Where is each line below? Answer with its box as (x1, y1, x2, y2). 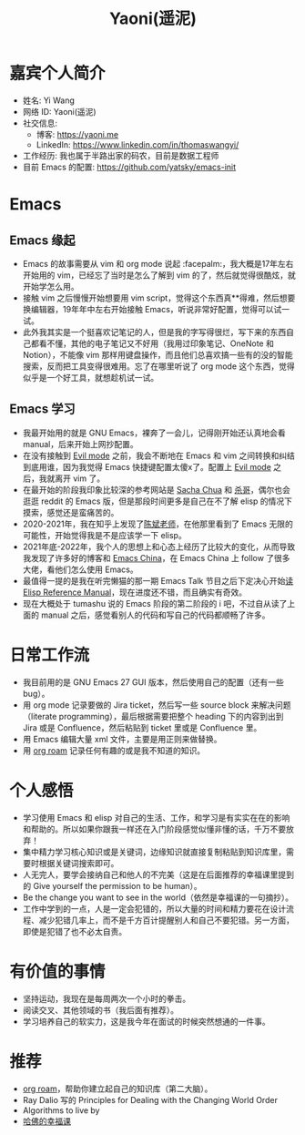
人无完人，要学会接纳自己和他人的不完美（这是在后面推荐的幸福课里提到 (22, 869, 294, 880)
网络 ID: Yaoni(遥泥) (22, 106, 97, 117)
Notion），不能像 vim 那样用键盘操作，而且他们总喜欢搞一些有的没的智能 (22, 349, 293, 360)
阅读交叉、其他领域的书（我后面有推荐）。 (22, 1004, 179, 1016)
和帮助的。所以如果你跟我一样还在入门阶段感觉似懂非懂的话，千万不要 (22, 823, 287, 834)
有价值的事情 (9, 961, 107, 982)
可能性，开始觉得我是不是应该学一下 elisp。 (22, 529, 187, 540)
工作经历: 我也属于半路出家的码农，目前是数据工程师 (22, 149, 219, 160)
